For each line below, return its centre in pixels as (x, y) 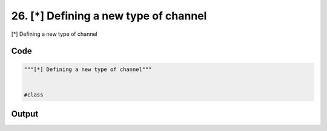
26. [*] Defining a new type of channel (109, 16)
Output (25, 114)
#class (34, 95)
